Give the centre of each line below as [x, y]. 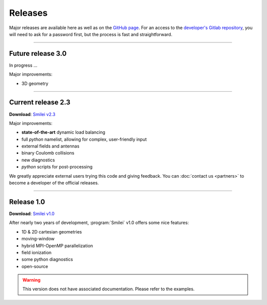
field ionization [37, 252]
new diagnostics [38, 160]
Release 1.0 [27, 202]
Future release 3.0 [38, 54]
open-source [35, 266]
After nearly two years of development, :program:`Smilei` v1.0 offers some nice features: [99, 223]
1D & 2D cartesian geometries [52, 231]
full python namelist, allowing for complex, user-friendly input [84, 139]
